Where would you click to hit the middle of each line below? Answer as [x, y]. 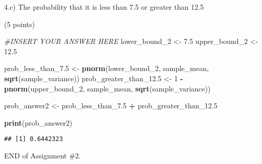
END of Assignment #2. [43, 155]
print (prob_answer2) [38, 122]
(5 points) [19, 24]
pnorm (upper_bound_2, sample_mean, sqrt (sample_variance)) [107, 88]
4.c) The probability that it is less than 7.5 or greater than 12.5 [104, 7]
